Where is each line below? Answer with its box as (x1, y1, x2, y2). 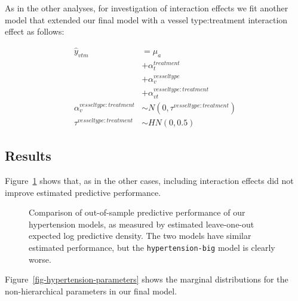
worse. (29, 253, 51, 265)
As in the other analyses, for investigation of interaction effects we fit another (5, 2, 288, 14)
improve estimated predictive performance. (5, 186, 161, 198)
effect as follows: (5, 25, 64, 38)
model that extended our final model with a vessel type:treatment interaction (5, 13, 288, 26)
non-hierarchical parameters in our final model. (5, 284, 177, 297)
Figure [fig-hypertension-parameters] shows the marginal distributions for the (5, 273, 288, 285)
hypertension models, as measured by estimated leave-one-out (29, 217, 254, 230)
